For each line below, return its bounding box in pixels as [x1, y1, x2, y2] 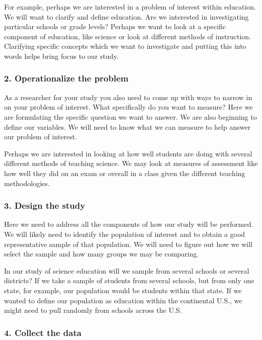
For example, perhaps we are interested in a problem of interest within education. [4, 2, 256, 12]
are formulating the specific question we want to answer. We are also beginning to [4, 111, 257, 122]
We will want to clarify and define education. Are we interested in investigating [4, 11, 249, 22]
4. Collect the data [4, 326, 82, 338]
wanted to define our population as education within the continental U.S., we [4, 295, 242, 305]
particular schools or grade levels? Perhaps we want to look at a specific [4, 21, 226, 32]
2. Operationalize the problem [4, 72, 128, 84]
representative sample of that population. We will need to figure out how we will [4, 238, 252, 249]
